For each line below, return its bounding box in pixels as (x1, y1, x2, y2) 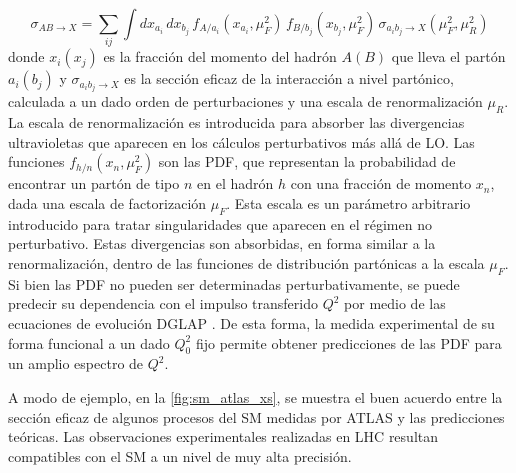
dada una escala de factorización (8, 193, 207, 213)
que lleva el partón (391, 46, 506, 67)
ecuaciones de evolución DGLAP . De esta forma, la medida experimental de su (8, 312, 495, 333)
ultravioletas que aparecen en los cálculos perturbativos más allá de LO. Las (8, 131, 475, 152)
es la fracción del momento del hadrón (103, 46, 337, 67)
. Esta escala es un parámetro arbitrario (226, 193, 471, 213)
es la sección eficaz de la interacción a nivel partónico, (124, 68, 454, 89)
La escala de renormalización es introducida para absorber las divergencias (8, 112, 465, 133)
